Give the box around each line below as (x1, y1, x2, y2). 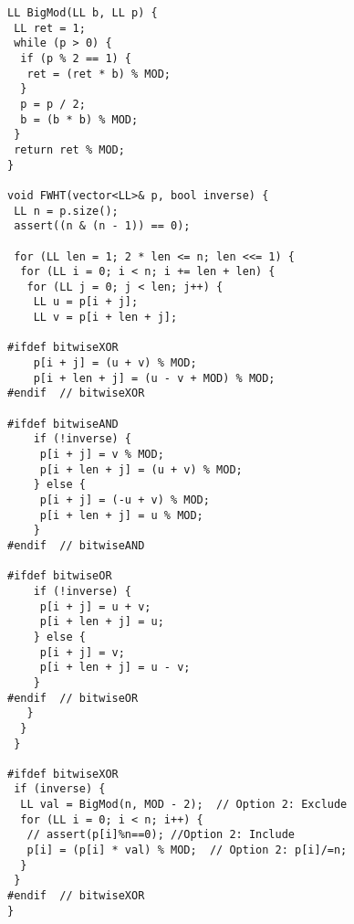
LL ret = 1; (14, 21, 86, 35)
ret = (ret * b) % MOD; (26, 67, 171, 80)
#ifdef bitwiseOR (7, 569, 112, 583)
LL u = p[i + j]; (33, 295, 139, 309)
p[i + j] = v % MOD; (39, 448, 164, 462)
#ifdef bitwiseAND (7, 417, 119, 430)
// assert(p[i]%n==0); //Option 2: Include (26, 828, 295, 842)
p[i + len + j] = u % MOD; (39, 508, 203, 522)
